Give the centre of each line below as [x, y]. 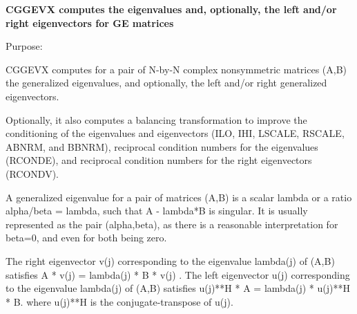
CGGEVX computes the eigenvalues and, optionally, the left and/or [171, 9]
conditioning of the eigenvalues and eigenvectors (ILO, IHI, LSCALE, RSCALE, [175, 133]
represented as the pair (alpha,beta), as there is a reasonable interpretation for [172, 224]
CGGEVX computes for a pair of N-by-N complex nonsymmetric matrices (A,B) [176, 69]
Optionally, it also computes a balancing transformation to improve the [156, 119]
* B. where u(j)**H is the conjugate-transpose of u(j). [119, 301]
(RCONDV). [32, 173]
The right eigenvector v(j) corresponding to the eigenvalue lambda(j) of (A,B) [170, 260]
